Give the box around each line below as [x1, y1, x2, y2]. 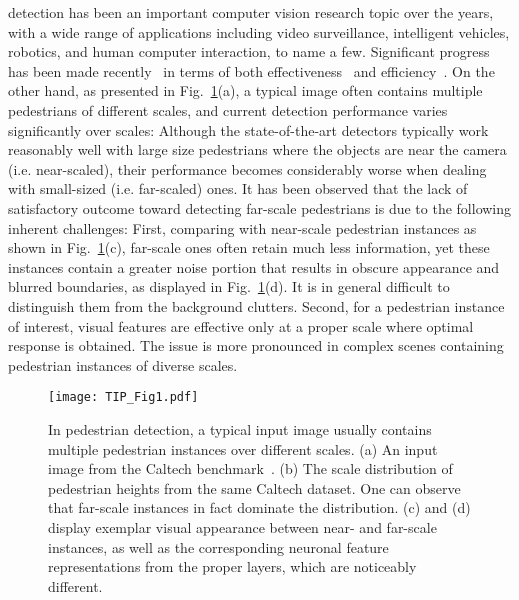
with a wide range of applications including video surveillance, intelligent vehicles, [8, 21, 510, 42]
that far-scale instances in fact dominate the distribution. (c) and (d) [48, 497, 471, 518]
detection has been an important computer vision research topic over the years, [8, 2, 494, 22]
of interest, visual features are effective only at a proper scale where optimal [8, 315, 474, 336]
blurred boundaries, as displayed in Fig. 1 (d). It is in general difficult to [8, 276, 450, 297]
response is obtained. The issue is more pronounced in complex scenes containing [8, 335, 504, 356]
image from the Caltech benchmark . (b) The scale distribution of [48, 458, 453, 479]
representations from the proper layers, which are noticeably [48, 556, 417, 577]
